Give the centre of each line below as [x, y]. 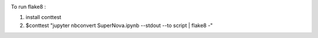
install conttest [44, 17]
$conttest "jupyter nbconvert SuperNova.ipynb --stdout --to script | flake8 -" [119, 25]
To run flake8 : [29, 7]
